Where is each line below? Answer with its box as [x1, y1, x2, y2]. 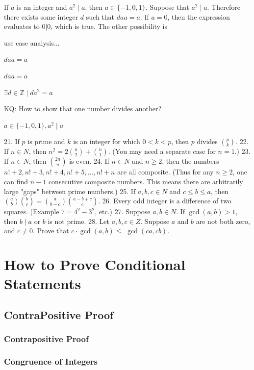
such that [86, 11, 115, 22]
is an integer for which [73, 136, 140, 147]
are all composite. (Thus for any [117, 167, 214, 177]
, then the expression [167, 11, 230, 22]
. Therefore [207, 2, 240, 12]
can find [4, 176, 28, 186]
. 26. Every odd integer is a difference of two [98, 196, 231, 206]
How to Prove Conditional [4, 254, 185, 274]
